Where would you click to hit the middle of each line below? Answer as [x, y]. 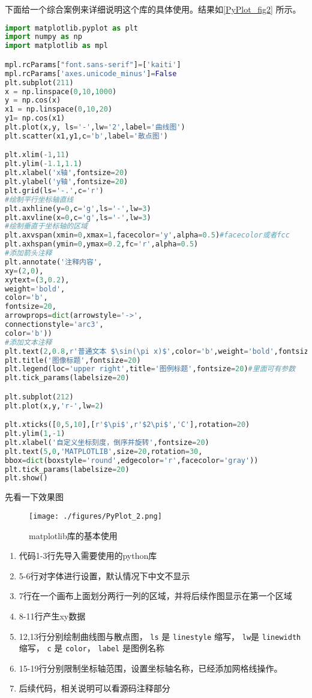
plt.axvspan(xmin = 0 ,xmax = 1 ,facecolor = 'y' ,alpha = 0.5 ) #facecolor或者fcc [147, 235]
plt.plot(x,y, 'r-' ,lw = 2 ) [54, 406]
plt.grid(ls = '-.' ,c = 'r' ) [54, 190]
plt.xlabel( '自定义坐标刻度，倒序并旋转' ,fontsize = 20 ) [107, 442]
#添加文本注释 [28, 342]
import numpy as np [43, 37]
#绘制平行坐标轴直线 [39, 199]
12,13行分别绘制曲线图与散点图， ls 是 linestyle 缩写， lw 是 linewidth [160, 636]
